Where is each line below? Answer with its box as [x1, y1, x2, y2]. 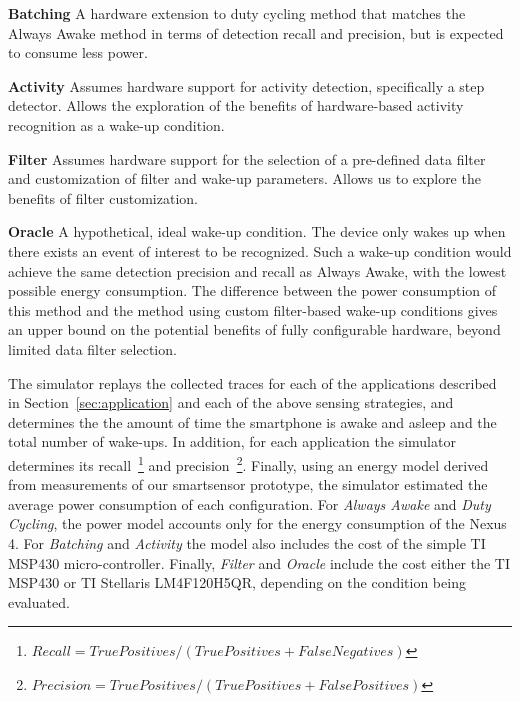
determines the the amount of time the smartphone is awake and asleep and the [8, 411, 497, 432]
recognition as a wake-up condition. [8, 114, 225, 135]
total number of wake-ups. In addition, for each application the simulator [8, 431, 456, 452]
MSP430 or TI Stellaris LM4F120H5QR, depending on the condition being [8, 572, 466, 593]
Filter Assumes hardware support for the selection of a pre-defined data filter [8, 148, 486, 169]
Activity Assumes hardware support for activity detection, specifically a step [8, 75, 485, 96]
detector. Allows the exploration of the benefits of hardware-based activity [8, 95, 464, 116]
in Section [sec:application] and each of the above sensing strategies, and [8, 392, 454, 413]
